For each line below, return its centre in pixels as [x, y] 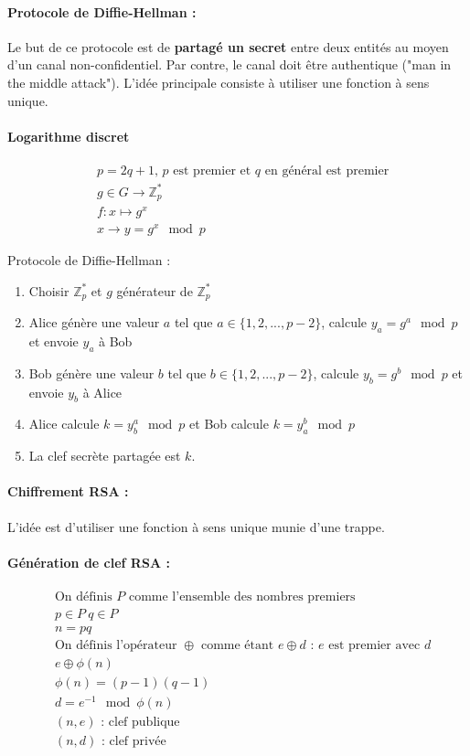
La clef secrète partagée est [105, 456]
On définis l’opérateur [116, 646]
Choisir [49, 290]
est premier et [212, 170]
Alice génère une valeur [94, 322]
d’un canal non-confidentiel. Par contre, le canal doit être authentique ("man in [230, 64]
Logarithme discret [69, 136]
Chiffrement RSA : [68, 491]
